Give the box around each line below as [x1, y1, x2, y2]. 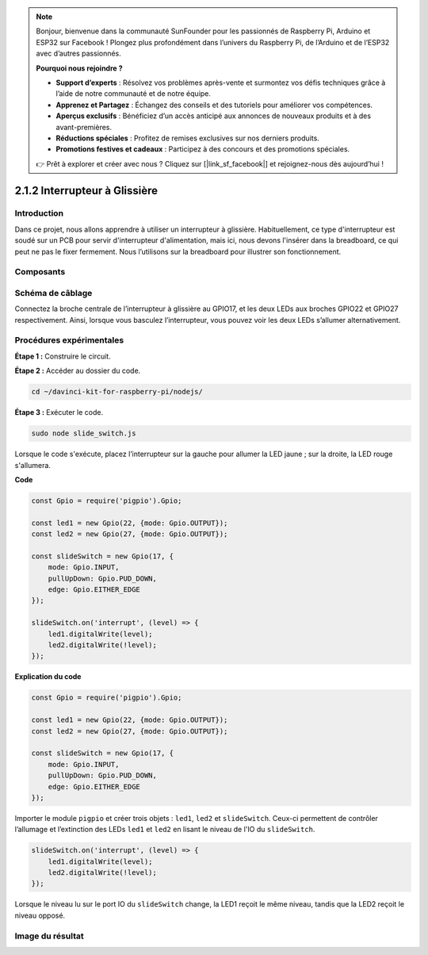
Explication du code [14, 672, 82, 681]
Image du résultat [14, 930, 84, 942]
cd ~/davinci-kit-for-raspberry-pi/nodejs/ [31, 387, 204, 397]
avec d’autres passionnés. [36, 48, 122, 59]
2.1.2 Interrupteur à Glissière [14, 183, 159, 198]
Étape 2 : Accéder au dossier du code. [14, 366, 141, 376]
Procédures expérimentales [14, 335, 124, 346]
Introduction [14, 208, 63, 219]
